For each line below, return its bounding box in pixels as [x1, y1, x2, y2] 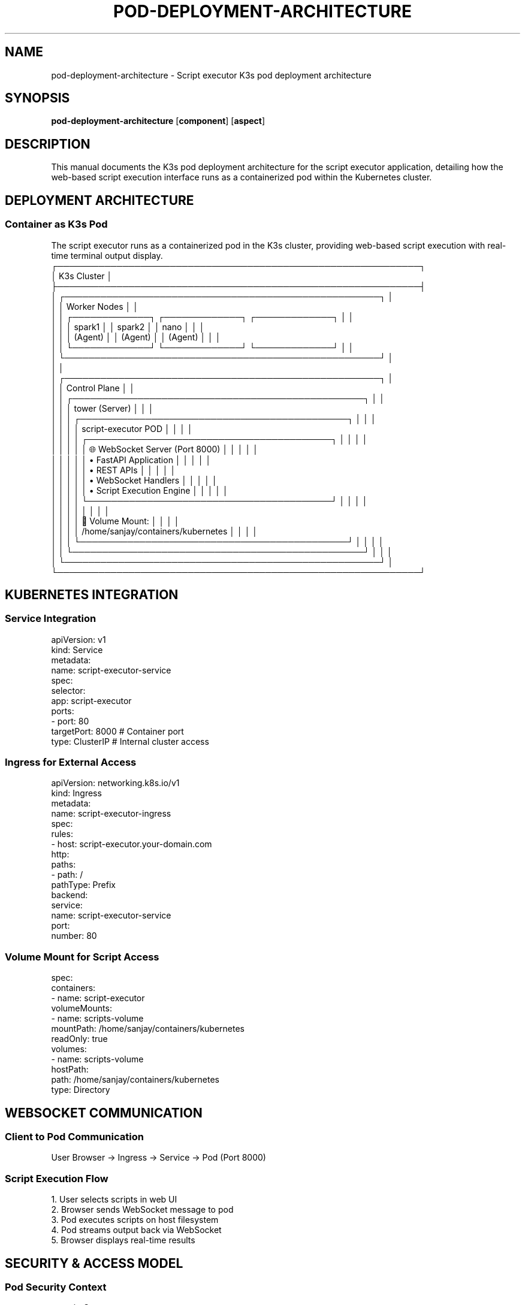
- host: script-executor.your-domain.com [51, 839, 212, 850]
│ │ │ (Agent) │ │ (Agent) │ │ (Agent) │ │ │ [51, 331, 221, 342]
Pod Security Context [5, 1281, 107, 1294]
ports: [51, 705, 74, 716]
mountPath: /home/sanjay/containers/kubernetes [51, 1023, 245, 1034]
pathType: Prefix [51, 880, 116, 890]
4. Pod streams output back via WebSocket [51, 1225, 222, 1235]
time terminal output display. [51, 250, 163, 261]
